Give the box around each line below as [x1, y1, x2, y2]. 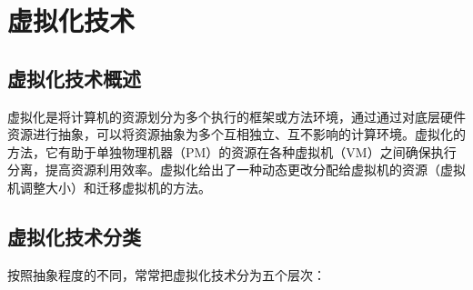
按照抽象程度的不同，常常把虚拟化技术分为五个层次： [7, 265, 326, 284]
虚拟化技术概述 [7, 64, 141, 92]
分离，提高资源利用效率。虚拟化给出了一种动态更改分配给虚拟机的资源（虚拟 [7, 160, 466, 179]
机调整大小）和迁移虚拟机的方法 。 [7, 177, 211, 196]
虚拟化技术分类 [7, 222, 141, 250]
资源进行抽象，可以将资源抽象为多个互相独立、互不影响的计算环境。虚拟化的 [7, 125, 466, 144]
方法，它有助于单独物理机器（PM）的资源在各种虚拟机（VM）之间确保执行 [7, 142, 457, 161]
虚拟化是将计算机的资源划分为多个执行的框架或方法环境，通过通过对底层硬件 [7, 106, 466, 125]
